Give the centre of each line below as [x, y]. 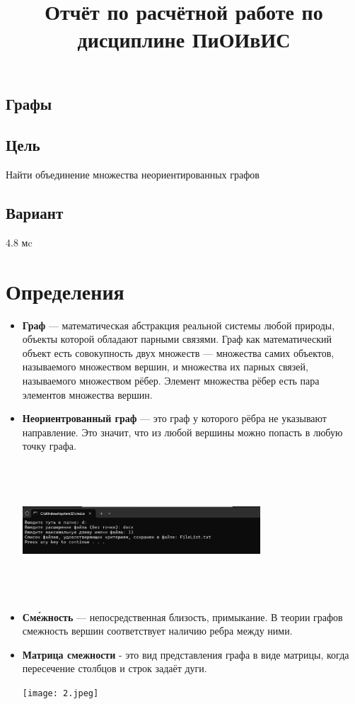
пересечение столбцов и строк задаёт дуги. [115, 668]
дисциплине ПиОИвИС [184, 39]
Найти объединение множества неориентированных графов [133, 175]
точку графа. [49, 446]
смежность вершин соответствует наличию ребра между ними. [157, 631]
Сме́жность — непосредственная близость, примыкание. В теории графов [182, 617]
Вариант [35, 213]
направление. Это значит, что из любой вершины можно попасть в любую [182, 432]
